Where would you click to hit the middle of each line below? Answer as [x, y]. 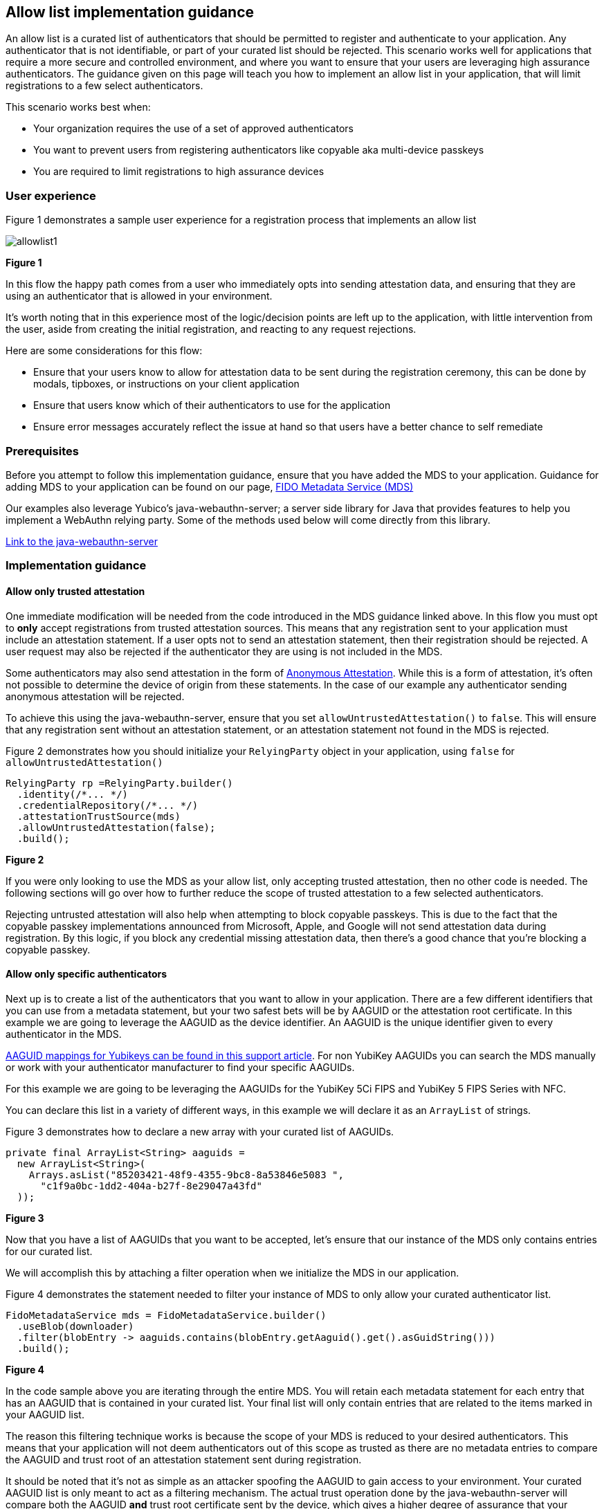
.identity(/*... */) [73, 794]
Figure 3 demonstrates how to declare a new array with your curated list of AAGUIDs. [200, 1131]
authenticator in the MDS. [64, 1034]
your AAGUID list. [45, 1414]
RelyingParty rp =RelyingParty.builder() [119, 783]
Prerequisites [42, 451]
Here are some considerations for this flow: [104, 351]
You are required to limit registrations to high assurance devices [179, 172]
